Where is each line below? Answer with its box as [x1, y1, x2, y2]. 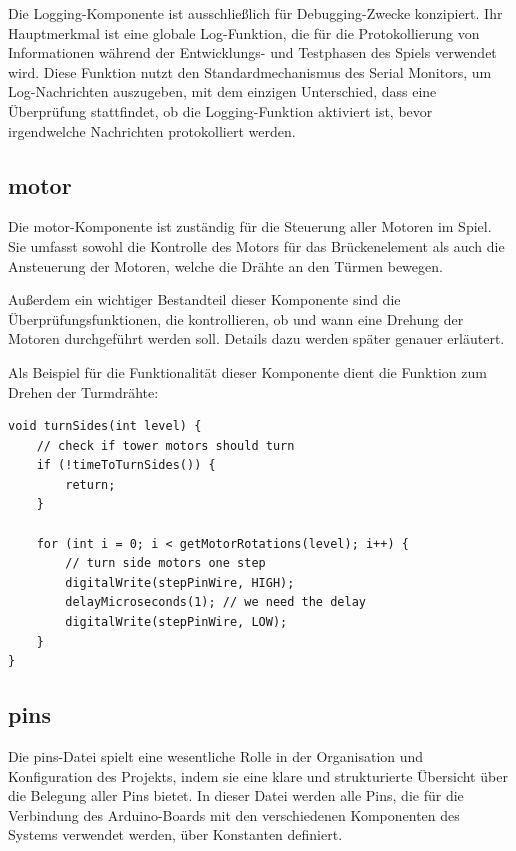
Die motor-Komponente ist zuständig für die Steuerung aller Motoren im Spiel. [8, 216, 492, 237]
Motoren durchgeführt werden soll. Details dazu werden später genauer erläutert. [8, 328, 505, 349]
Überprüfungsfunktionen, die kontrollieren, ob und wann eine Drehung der [8, 308, 464, 329]
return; [65, 477, 116, 492]
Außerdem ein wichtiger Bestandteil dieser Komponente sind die [8, 289, 401, 310]
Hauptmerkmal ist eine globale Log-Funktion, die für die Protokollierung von [8, 22, 480, 43]
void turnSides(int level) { [8, 419, 202, 434]
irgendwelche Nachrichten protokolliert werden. [8, 120, 296, 141]
